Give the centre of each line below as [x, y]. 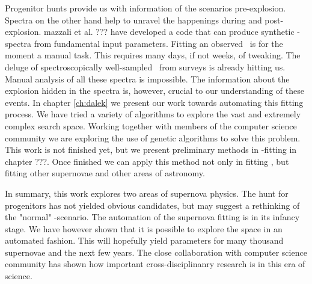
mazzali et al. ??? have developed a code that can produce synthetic [169, 32]
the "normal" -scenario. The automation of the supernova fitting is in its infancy [152, 217]
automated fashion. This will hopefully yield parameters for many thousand [144, 240]
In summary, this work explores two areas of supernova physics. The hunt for [147, 193]
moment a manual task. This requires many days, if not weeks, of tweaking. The [153, 55]
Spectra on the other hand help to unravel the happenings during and [133, 20]
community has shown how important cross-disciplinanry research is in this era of [155, 264]
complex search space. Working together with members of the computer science [151, 125]
